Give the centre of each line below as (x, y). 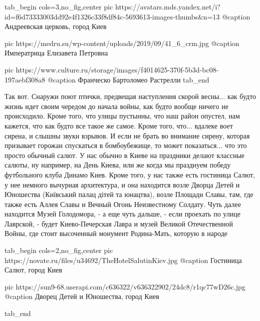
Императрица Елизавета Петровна (56, 53)
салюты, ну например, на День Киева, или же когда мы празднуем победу (118, 165)
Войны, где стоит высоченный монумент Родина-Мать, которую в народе (116, 233)
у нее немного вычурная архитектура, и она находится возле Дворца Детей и (122, 184)
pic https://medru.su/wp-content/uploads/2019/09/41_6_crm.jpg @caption (122, 43)
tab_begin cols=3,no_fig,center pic (59, 6)
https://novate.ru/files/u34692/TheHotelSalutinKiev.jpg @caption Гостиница (123, 260)
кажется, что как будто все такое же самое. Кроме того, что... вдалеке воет (119, 125)
